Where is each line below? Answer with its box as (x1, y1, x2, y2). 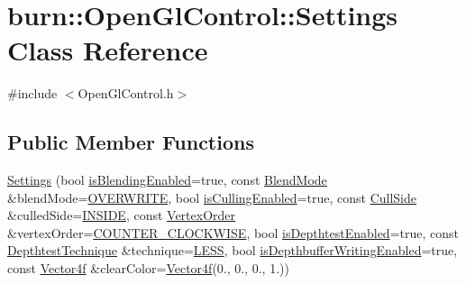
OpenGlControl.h (78, 84, 174, 103)
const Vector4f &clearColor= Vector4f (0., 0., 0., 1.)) (7, 259, 289, 278)
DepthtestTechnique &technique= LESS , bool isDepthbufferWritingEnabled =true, (7, 241, 458, 260)
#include (7, 84, 58, 103)
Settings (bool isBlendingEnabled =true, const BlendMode (7, 170, 327, 189)
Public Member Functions (7, 128, 254, 156)
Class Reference (7, 32, 208, 69)
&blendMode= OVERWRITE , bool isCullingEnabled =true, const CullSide (7, 188, 416, 206)
